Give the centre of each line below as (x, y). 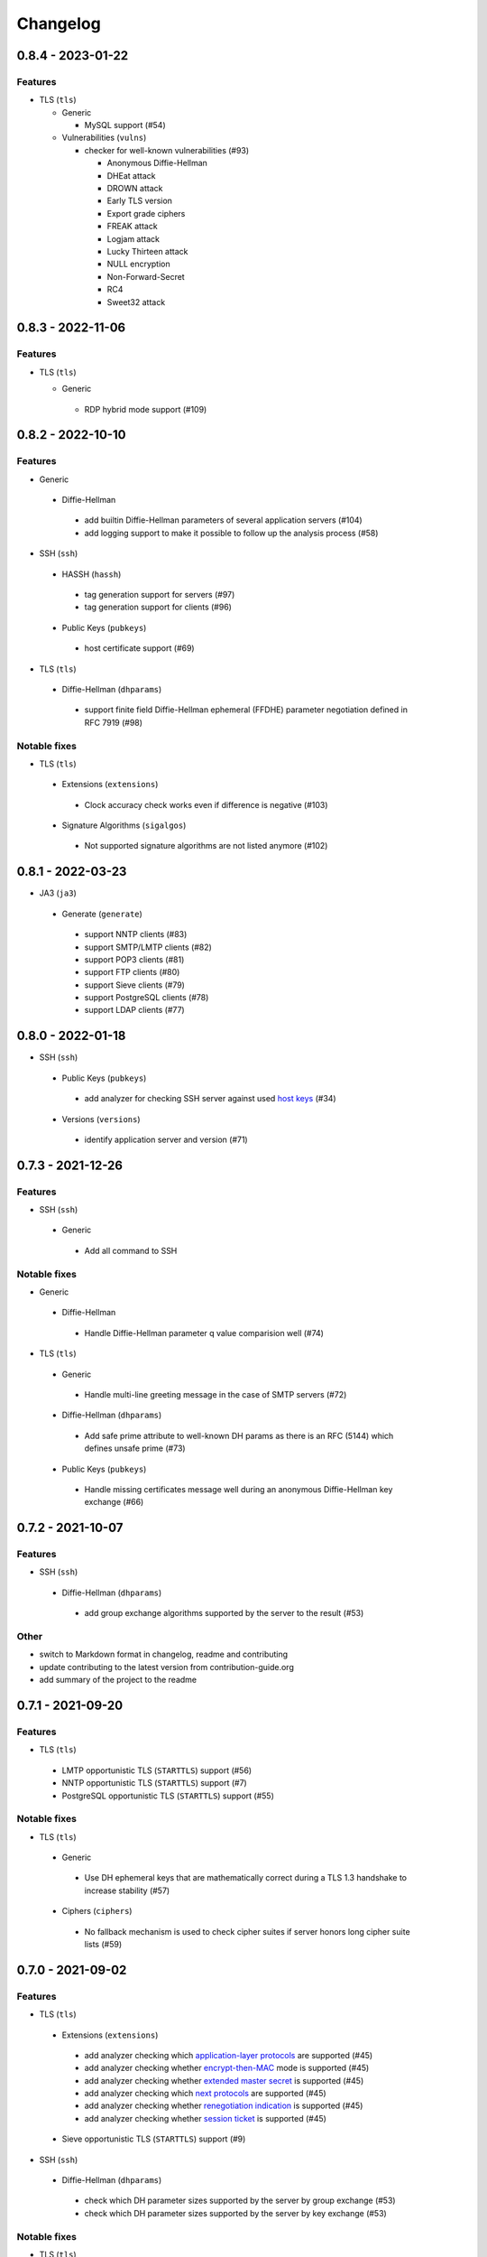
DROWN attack (135, 189)
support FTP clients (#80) (132, 972)
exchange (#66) (114, 1502)
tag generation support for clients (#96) (158, 607)
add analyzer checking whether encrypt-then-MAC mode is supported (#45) (227, 2068)
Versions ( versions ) (101, 1119)
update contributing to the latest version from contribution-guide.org (167, 1667)
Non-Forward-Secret (146, 276)
